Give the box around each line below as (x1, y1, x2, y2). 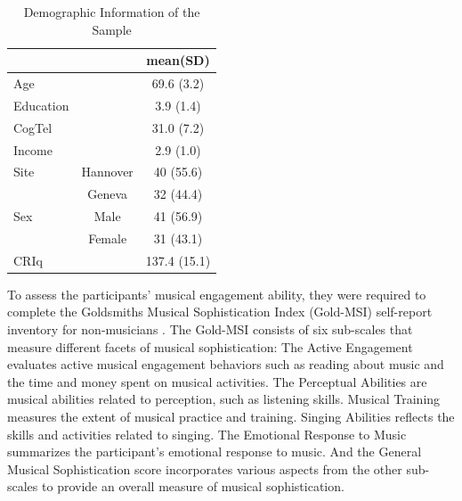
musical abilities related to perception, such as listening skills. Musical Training (7, 390, 441, 408)
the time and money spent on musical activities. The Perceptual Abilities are (7, 372, 427, 390)
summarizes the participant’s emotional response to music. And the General (7, 442, 422, 461)
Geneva (87, 185, 128, 203)
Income (13, 140, 53, 159)
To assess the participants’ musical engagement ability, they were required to (7, 284, 426, 303)
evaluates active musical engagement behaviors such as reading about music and (7, 355, 444, 374)
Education (13, 95, 69, 114)
